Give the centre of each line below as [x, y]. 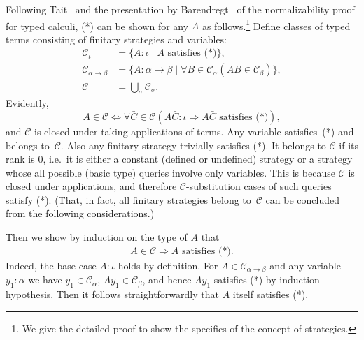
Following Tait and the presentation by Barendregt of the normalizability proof [180, 9]
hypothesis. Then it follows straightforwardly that [112, 294]
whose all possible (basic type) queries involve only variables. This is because [170, 172]
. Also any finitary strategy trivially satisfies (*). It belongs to [193, 145]
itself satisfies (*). [271, 294]
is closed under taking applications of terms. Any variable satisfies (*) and [194, 131]
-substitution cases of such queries [259, 186]
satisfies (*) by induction [267, 280]
